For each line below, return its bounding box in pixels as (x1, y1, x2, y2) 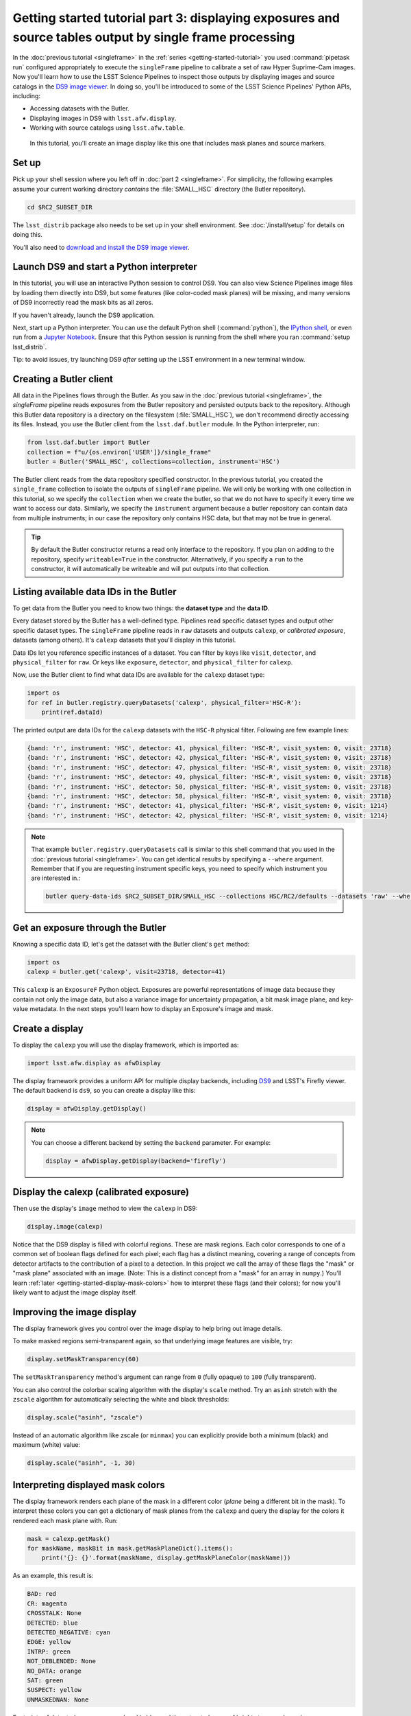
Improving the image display (12, 1306, 137, 1318)
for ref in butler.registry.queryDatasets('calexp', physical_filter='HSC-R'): (27, 699, 302, 706)
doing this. (12, 231, 42, 239)
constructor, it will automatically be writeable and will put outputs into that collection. (31, 565, 271, 573)
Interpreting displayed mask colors (12, 1479, 165, 1491)
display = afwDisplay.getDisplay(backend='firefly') (45, 1157, 227, 1165)
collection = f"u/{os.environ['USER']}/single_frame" (27, 448, 212, 456)
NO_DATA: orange (27, 1667, 82, 1675)
